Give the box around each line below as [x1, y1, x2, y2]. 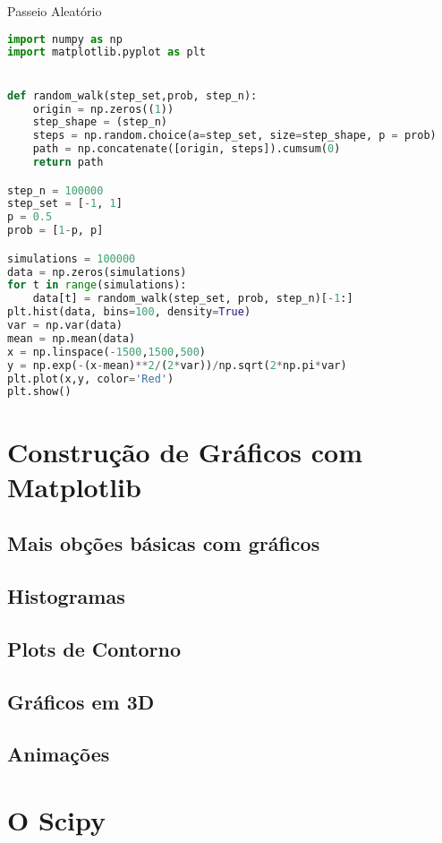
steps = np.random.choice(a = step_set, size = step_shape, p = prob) [32, 129, 437, 142]
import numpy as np [7, 32, 123, 46]
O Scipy [7, 802, 106, 838]
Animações [7, 740, 110, 768]
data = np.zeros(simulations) [7, 265, 187, 279]
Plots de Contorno [7, 634, 181, 662]
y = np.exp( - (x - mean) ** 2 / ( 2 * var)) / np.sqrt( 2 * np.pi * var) [7, 358, 347, 372]
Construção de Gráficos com [7, 433, 363, 469]
